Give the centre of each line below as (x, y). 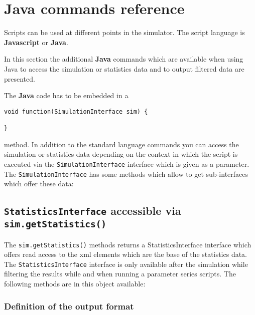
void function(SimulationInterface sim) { (76, 111)
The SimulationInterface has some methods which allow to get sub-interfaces (126, 174)
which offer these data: (39, 184)
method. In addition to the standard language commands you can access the (121, 144)
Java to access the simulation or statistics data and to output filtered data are (124, 68)
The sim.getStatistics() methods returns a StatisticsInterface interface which (128, 244)
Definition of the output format (69, 306)
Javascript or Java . (36, 42)
